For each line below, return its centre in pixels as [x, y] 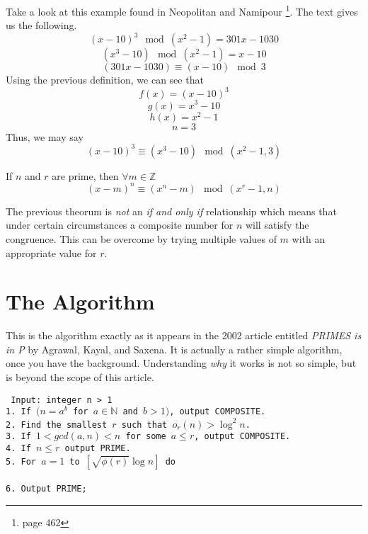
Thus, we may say [45, 136]
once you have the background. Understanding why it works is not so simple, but [181, 363]
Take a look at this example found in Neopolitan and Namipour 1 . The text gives [182, 10]
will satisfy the [277, 225]
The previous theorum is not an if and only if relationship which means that [171, 211]
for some [146, 437]
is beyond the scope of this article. [80, 377]
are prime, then [85, 175]
